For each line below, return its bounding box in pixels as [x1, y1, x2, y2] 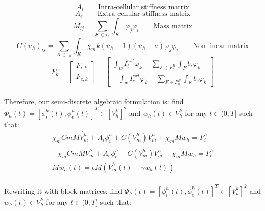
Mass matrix [153, 22, 192, 30]
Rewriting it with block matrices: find [4, 185, 122, 196]
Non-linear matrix [192, 42, 249, 50]
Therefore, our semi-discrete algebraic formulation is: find [4, 96, 184, 107]
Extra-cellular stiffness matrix [97, 10, 191, 18]
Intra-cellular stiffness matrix [98, 4, 189, 11]
